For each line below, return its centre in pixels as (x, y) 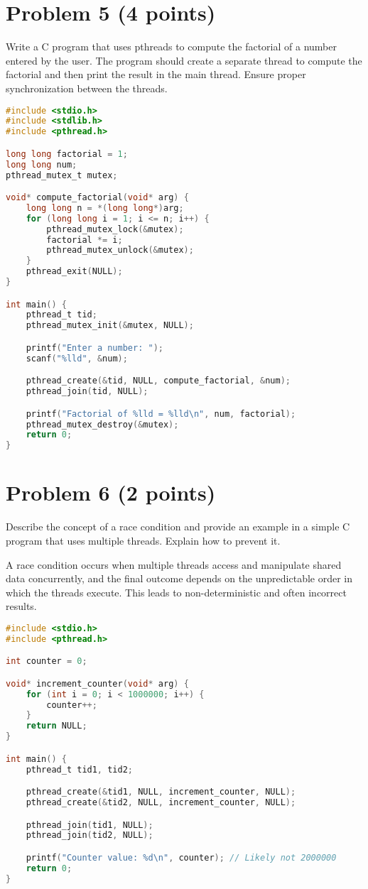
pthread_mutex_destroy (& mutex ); (102, 424)
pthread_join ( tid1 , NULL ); (90, 825)
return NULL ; (56, 726)
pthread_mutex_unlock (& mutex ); (120, 250)
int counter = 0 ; (47, 661)
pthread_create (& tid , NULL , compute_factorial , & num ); (158, 381)
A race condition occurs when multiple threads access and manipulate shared (174, 564)
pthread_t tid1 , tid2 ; (79, 769)
